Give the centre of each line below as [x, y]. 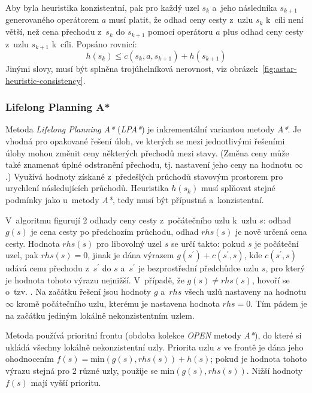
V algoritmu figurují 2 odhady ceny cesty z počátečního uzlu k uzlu [131, 220]
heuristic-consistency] [44, 80]
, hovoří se [271, 279]
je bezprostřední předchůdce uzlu [199, 268]
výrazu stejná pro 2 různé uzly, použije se [82, 371]
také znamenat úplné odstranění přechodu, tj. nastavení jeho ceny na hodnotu [149, 164]
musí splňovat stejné [238, 188]
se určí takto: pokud [208, 243]
